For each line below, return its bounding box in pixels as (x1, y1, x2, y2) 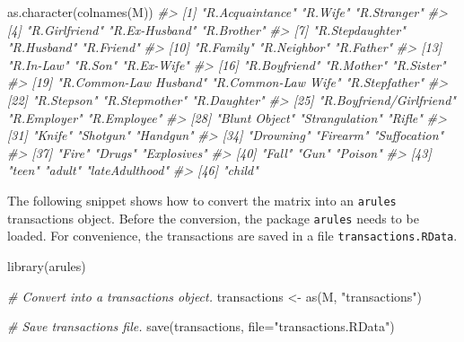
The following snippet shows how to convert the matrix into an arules (7, 190, 397, 209)
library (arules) (7, 256, 86, 275)
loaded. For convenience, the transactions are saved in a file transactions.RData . (7, 226, 458, 245)
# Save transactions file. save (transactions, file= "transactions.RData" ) (7, 317, 395, 336)
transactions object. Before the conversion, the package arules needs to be (7, 208, 419, 227)
